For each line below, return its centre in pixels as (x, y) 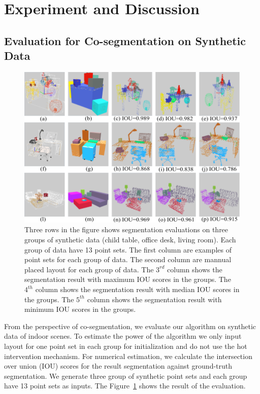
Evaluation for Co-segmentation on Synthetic (125, 40)
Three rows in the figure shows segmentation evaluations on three (126, 229)
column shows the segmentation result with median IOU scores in (137, 289)
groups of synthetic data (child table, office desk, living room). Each (130, 240)
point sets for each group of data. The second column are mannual (128, 259)
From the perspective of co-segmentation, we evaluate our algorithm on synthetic (130, 326)
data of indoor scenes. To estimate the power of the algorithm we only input (123, 336)
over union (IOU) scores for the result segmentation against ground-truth (118, 366)
